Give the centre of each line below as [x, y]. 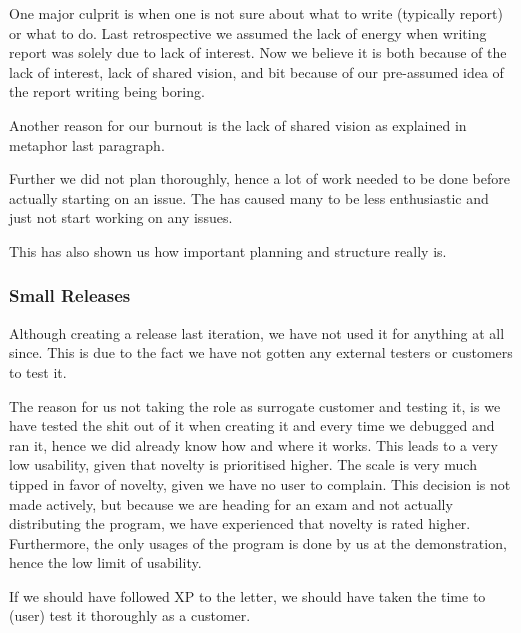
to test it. [38, 371]
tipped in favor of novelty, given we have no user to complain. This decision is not [260, 483]
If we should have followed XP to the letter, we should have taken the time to [247, 595]
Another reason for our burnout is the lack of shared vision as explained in [238, 124]
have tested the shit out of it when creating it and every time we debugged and [252, 425]
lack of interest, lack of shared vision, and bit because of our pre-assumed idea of [256, 71]
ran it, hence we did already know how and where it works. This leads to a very [253, 444]
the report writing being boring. [107, 91]
